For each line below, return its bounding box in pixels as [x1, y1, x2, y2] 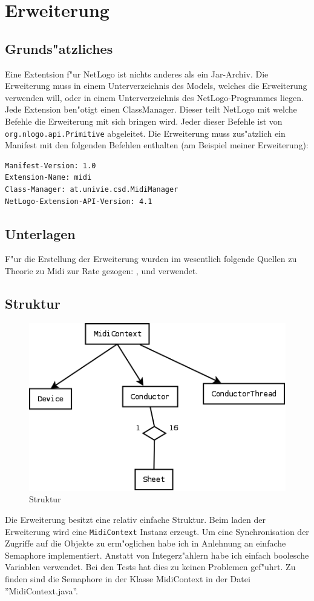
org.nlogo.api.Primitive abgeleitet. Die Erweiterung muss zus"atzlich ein [5, 126, 286, 139]
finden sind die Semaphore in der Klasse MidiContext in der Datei [5, 573, 250, 585]
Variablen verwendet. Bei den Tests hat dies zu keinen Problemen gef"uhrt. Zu [5, 560, 296, 573]
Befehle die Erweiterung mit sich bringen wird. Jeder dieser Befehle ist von [5, 114, 283, 127]
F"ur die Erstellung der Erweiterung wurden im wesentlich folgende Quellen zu [5, 252, 297, 265]
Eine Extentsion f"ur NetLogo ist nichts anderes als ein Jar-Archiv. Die [5, 67, 269, 80]
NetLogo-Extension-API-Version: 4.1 [5, 197, 152, 206]
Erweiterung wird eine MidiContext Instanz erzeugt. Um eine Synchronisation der [5, 525, 309, 537]
